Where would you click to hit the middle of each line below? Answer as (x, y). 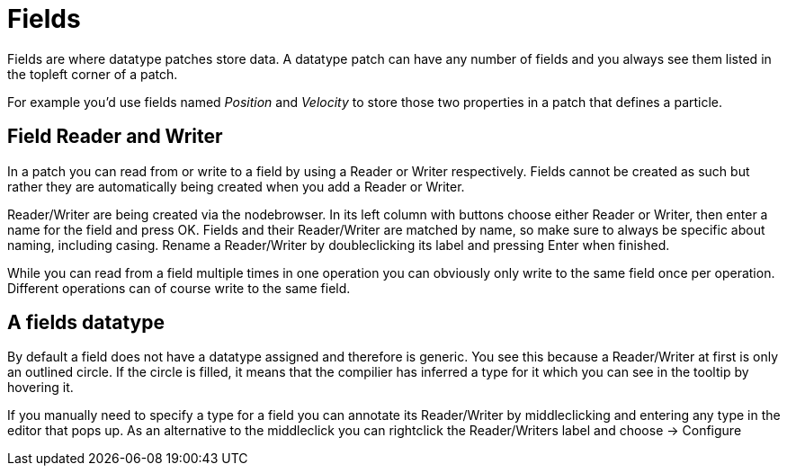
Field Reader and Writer (115, 137)
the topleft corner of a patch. (93, 74)
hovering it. (40, 388)
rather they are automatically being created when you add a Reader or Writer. (236, 186)
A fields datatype (86, 323)
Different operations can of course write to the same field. (179, 288)
